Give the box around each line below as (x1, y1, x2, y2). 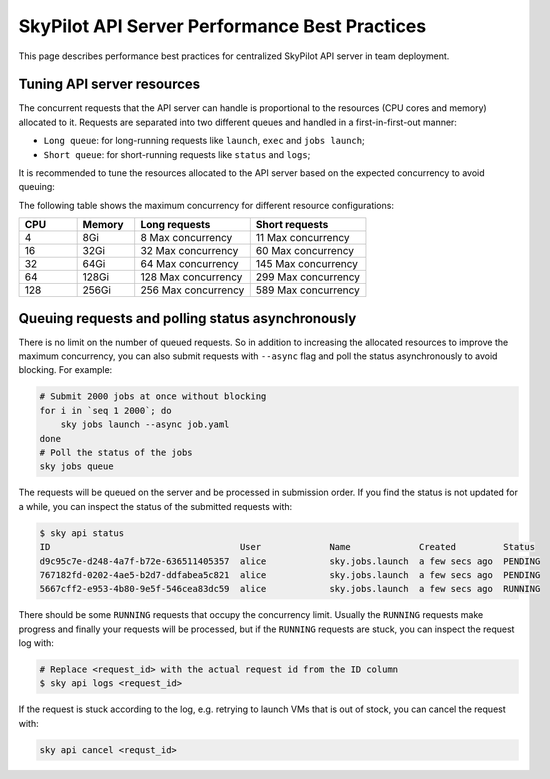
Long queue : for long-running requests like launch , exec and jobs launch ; (43, 135, 365, 147)
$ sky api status (39, 527, 125, 539)
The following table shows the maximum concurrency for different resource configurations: (18, 199, 395, 211)
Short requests (255, 218, 329, 232)
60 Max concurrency (255, 244, 355, 258)
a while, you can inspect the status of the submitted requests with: (18, 500, 293, 512)
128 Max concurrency (140, 270, 243, 284)
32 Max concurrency (140, 244, 239, 258)
